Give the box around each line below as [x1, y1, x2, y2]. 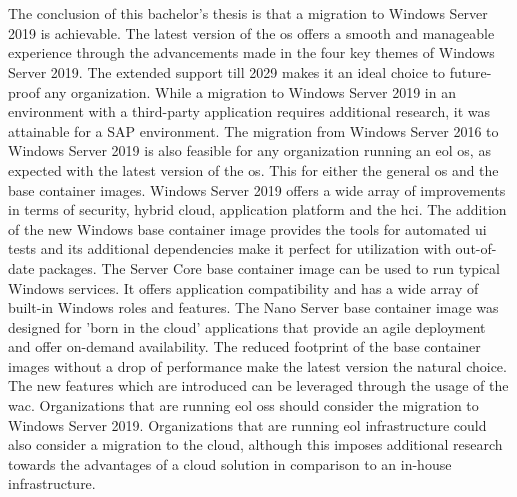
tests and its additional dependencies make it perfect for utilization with [8, 238, 451, 259]
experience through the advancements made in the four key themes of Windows [8, 42, 495, 63]
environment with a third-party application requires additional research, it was [8, 101, 490, 122]
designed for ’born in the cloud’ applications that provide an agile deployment [8, 316, 486, 337]
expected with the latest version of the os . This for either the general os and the [8, 159, 499, 180]
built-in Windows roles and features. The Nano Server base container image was [8, 297, 499, 318]
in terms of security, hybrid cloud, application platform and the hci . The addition [8, 199, 507, 220]
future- [449, 61, 492, 82]
